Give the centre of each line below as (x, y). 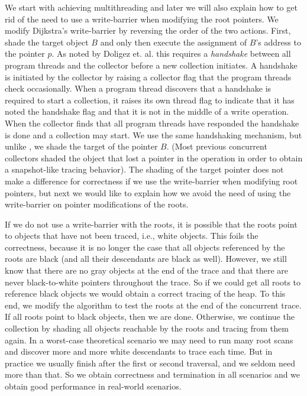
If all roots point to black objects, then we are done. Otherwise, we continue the (150, 317)
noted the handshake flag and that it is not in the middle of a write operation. (147, 111)
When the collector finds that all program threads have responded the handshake (152, 123)
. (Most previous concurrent (217, 146)
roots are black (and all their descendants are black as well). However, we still (146, 259)
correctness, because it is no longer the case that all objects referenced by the (145, 247)
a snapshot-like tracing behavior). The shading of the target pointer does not (144, 169)
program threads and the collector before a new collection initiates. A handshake (151, 65)
